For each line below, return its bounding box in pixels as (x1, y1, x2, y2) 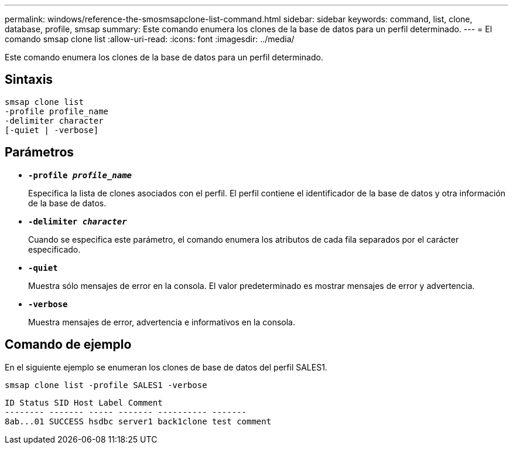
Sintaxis (5, 72, 53, 87)
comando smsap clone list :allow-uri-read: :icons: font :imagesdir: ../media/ (5, 34, 295, 44)
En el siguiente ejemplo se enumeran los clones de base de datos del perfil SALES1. (5, 362, 327, 372)
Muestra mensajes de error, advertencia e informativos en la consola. (28, 317, 296, 327)
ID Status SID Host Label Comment (5, 397, 163, 407)
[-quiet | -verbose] (5, 125, 99, 135)
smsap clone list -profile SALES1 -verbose (5, 380, 207, 390)
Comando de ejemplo (5, 337, 132, 352)
